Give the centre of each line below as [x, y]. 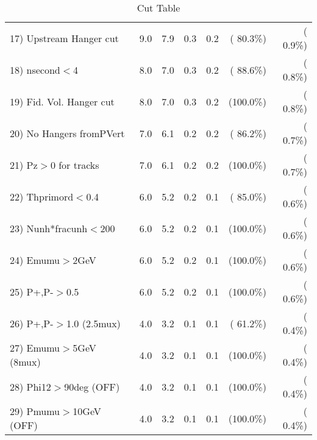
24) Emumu [35, 260]
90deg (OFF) [92, 386]
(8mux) [25, 362]
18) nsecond [35, 69]
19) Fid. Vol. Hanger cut [62, 101]
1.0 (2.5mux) [93, 323]
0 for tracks [75, 165]
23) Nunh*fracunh [49, 228]
